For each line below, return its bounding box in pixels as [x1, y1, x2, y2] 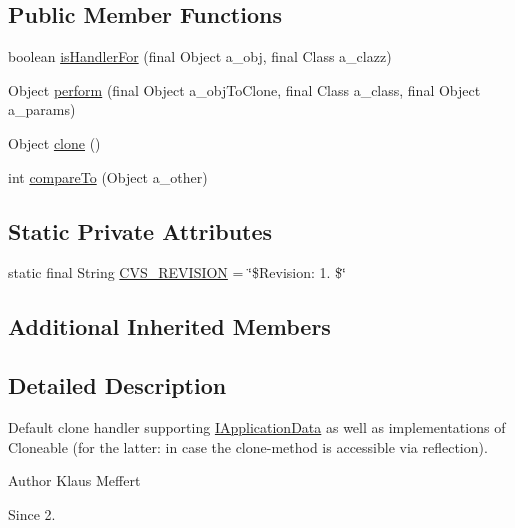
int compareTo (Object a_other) [8, 166, 208, 187]
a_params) [8, 99, 76, 120]
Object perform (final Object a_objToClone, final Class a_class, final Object [8, 79, 481, 100]
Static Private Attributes [8, 215, 273, 246]
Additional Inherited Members [8, 311, 331, 342]
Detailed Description [8, 370, 227, 401]
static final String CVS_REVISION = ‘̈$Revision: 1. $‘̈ [8, 262, 346, 283]
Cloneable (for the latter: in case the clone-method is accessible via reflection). [8, 436, 488, 457]
